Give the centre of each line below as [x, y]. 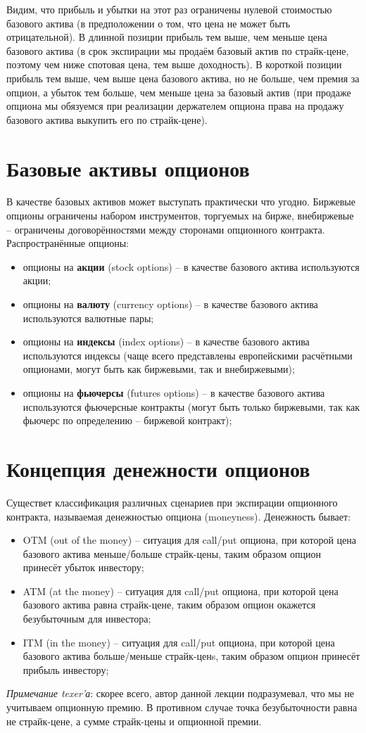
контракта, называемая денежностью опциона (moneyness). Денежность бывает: [179, 516]
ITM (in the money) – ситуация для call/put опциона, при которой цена [179, 642]
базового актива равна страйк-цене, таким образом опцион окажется [169, 605]
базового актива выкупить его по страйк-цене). [107, 119]
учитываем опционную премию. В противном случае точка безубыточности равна [182, 707]
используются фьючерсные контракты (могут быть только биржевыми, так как [191, 406]
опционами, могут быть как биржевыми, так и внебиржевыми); [159, 369]
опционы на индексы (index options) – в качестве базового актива [166, 342]
